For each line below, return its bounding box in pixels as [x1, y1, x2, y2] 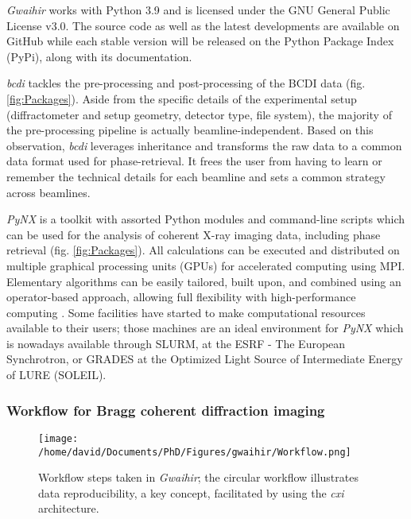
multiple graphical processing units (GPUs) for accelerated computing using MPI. [6, 257, 405, 273]
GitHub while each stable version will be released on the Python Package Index [6, 33, 394, 49]
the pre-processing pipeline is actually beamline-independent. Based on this [6, 122, 374, 138]
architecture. [38, 500, 99, 517]
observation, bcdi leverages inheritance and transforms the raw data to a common [6, 137, 402, 153]
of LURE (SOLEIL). [6, 366, 107, 383]
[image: [38, 432, 79, 444]
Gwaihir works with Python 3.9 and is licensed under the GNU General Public [6, 2, 390, 17]
